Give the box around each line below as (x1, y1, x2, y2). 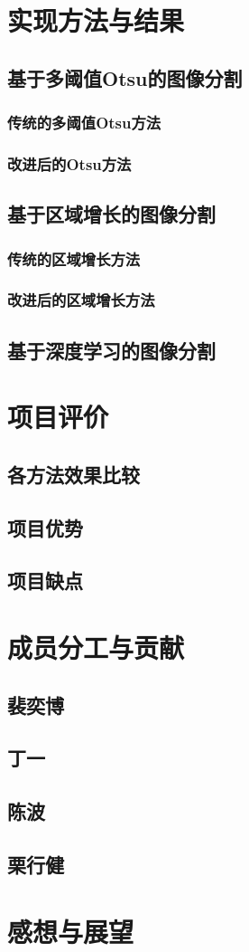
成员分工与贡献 (7, 629, 185, 665)
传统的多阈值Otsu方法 (7, 111, 161, 134)
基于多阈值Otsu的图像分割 (7, 63, 243, 91)
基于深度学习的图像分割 (7, 336, 216, 364)
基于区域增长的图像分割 (7, 200, 216, 228)
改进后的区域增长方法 (7, 289, 155, 311)
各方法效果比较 (7, 460, 140, 488)
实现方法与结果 (7, 2, 185, 39)
